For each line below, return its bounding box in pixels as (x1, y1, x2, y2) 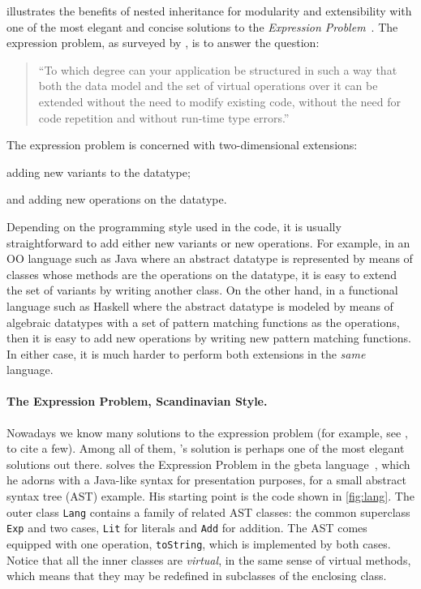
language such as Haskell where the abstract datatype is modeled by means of (6, 297, 393, 314)
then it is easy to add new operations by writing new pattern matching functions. (6, 329, 411, 346)
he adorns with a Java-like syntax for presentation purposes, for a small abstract (6, 471, 406, 488)
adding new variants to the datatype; (6, 163, 191, 180)
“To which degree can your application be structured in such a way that (38, 61, 397, 78)
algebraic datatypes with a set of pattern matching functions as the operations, (6, 313, 400, 330)
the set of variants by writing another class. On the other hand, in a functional (6, 282, 398, 299)
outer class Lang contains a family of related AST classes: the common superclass (6, 503, 410, 520)
